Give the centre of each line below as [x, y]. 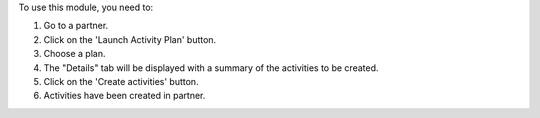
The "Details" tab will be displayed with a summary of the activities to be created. [211, 67]
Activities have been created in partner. [124, 96]
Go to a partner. [76, 26]
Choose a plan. [74, 54]
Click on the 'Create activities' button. [121, 81]
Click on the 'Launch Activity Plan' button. [130, 39]
